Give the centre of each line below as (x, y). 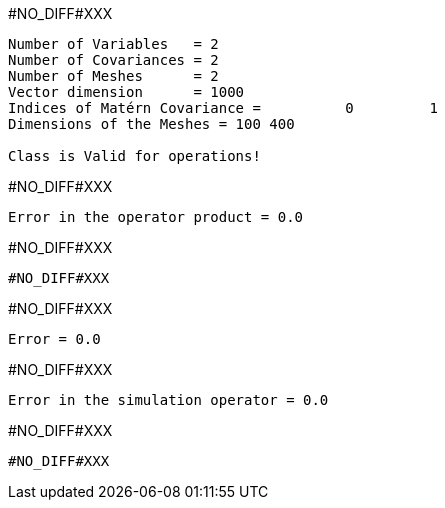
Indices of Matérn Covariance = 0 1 (223, 108)
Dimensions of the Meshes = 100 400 (151, 124)
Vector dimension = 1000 (126, 92)
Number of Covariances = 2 (113, 60)
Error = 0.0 (54, 339)
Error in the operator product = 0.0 (156, 217)
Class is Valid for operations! (134, 156)
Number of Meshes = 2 (113, 76)
